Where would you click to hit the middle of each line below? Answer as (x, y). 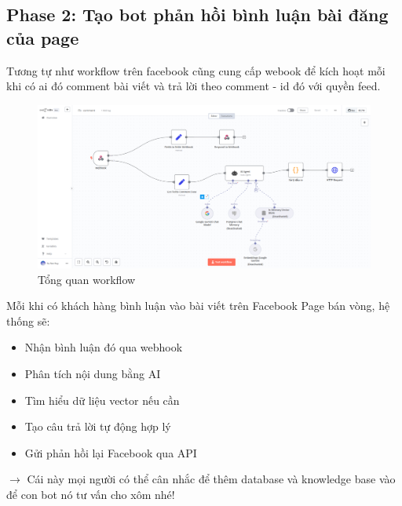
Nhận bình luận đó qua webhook (104, 347)
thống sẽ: (28, 320)
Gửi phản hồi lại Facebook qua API (111, 452)
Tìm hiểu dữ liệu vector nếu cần (102, 400)
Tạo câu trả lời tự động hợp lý (98, 426)
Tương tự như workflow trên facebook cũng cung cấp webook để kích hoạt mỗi (196, 70)
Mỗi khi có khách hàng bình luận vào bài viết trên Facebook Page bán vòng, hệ (198, 306)
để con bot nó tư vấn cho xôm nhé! (91, 494)
